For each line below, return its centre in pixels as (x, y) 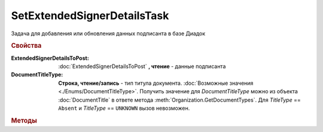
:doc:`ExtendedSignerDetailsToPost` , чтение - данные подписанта (142, 66)
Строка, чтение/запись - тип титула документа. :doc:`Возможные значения (156, 83)
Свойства (26, 46)
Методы (24, 121)
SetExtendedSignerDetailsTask (90, 16)
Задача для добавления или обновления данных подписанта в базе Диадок (108, 33)
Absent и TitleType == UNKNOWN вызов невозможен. (124, 108)
